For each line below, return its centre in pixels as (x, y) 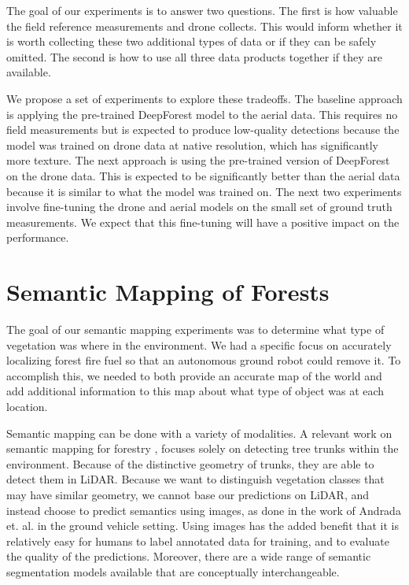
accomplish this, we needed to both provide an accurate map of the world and (194, 375)
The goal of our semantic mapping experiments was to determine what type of (195, 330)
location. (27, 406)
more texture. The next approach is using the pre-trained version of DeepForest (198, 160)
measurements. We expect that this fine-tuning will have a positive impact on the (203, 222)
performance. (38, 237)
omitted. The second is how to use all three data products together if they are (194, 56)
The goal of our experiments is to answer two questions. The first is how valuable (202, 10)
